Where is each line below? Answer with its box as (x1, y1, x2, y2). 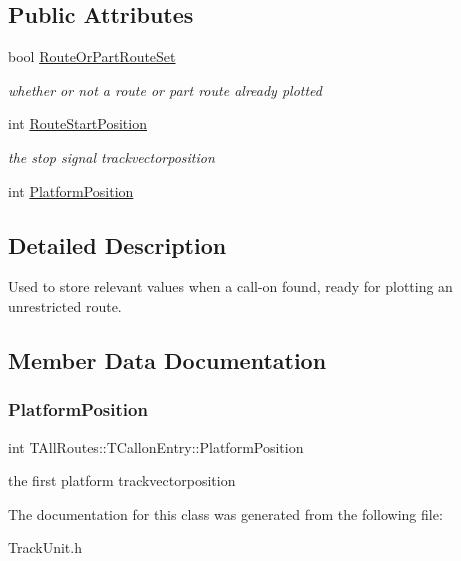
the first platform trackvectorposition (8, 470, 236, 491)
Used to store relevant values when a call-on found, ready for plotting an (8, 276, 453, 297)
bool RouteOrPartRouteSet (8, 46, 176, 67)
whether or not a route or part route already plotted (8, 79, 322, 100)
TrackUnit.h (8, 537, 82, 558)
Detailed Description (8, 229, 227, 260)
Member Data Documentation (8, 344, 327, 375)
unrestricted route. (8, 295, 122, 316)
